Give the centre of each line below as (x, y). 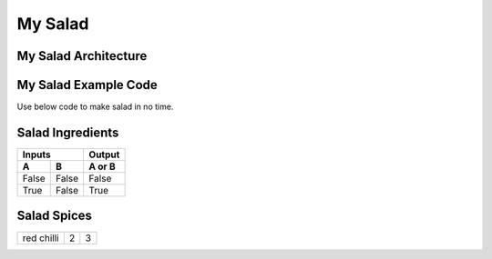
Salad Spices (55, 216)
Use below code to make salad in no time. (95, 107)
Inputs (36, 154)
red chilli (41, 238)
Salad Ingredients (68, 132)
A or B (102, 166)
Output (104, 154)
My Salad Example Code (87, 85)
